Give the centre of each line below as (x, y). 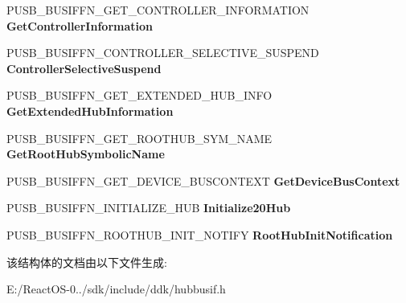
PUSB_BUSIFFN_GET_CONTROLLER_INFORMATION (158, 10)
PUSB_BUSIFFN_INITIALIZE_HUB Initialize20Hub (149, 208)
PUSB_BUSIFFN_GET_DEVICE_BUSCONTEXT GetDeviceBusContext (203, 180)
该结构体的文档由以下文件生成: (87, 262)
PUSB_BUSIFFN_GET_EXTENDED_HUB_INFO (139, 95)
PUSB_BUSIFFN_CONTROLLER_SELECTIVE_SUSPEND (163, 53)
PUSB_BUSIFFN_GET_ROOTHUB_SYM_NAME (139, 138)
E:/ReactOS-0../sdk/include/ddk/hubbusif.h (116, 289)
